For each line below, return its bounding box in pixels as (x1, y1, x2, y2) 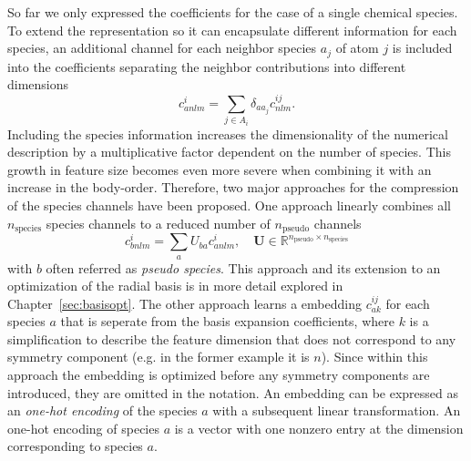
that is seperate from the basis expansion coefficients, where (60, 312, 394, 331)
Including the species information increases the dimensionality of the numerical (7, 124, 448, 143)
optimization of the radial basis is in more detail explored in (7, 276, 343, 295)
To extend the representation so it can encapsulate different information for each (7, 20, 457, 39)
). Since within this (321, 347, 428, 366)
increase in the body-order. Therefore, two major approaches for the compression (7, 178, 459, 197)
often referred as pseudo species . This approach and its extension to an (46, 258, 441, 277)
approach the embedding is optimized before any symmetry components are (7, 365, 430, 384)
